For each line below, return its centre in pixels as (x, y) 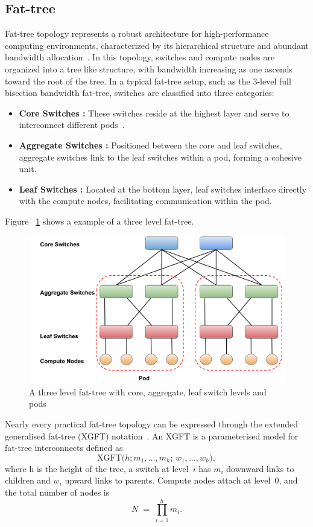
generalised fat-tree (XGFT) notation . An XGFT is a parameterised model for (152, 436)
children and (28, 480)
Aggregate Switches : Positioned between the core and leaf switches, (150, 145)
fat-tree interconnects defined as (64, 448)
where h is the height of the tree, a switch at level (97, 468)
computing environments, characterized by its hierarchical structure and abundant (157, 45)
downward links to (260, 468)
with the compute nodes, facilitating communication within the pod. (145, 201)
